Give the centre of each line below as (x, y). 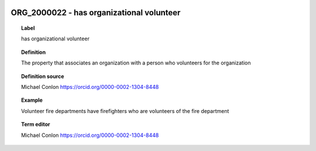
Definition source (43, 76)
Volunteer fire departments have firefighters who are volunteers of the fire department (125, 111)
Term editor (36, 124)
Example (32, 100)
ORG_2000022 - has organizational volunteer (96, 13)
